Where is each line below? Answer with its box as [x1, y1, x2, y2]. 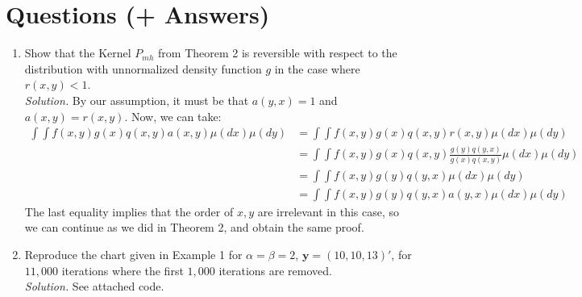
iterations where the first [61, 261, 184, 278]
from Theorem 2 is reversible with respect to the [158, 44, 397, 61]
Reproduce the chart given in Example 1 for [24, 246, 243, 263]
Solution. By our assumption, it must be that [24, 91, 249, 108]
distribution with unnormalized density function [24, 60, 262, 77]
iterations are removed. [218, 261, 332, 278]
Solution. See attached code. [24, 278, 164, 295]
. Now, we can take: [124, 107, 222, 124]
